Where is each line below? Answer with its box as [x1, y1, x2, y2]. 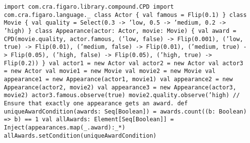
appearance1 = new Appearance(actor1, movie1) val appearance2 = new [4, 75, 233, 83]
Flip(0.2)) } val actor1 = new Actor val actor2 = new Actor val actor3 [4, 59, 243, 67]
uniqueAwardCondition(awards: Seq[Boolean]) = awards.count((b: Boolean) [4, 108, 247, 115]
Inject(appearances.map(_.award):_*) [4, 124, 125, 131]
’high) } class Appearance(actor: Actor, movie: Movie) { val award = [4, 27, 236, 34]
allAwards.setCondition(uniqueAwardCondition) [4, 132, 156, 139]
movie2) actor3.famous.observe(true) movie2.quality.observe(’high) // [4, 92, 240, 99]
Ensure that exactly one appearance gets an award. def [4, 100, 188, 107]
